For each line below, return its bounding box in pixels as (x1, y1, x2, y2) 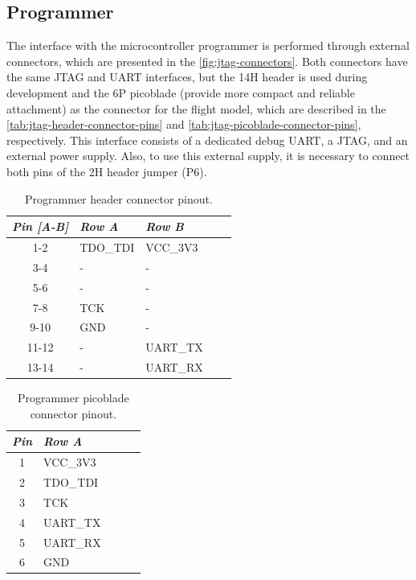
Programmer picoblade (17, 389, 129, 406)
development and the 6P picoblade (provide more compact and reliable (6, 84, 355, 101)
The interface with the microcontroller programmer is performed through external (6, 37, 410, 54)
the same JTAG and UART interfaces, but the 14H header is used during (6, 68, 368, 85)
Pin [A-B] (12, 218, 69, 235)
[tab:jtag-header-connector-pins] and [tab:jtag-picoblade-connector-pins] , (6, 116, 361, 133)
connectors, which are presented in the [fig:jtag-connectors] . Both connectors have (6, 52, 408, 69)
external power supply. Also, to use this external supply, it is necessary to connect (6, 147, 410, 164)
